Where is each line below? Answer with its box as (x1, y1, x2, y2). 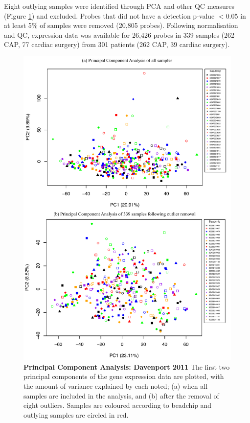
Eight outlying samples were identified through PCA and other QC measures (4, 1, 235, 11)
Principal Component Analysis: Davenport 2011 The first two (23, 361, 230, 372)
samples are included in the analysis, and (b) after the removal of (23, 390, 219, 400)
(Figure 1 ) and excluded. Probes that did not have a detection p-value (4, 10, 215, 21)
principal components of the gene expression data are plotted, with (23, 371, 224, 381)
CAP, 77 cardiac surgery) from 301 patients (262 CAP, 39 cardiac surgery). (4, 39, 230, 49)
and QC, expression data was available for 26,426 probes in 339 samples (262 (4, 29, 235, 40)
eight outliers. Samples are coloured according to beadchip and (23, 400, 212, 410)
